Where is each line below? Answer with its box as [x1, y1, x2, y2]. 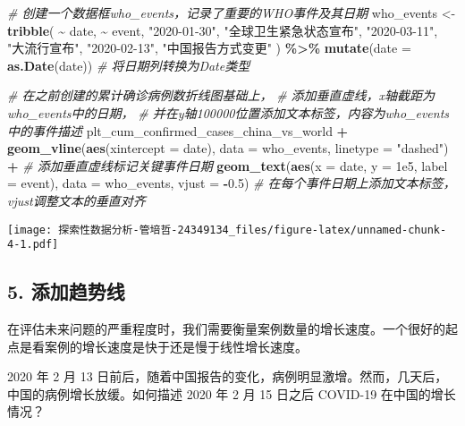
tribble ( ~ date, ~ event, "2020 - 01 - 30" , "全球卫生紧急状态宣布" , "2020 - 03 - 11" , [7, 21, 438, 39]
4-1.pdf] [7, 238, 59, 251]
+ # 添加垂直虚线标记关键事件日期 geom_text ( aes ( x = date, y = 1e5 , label [7, 156, 448, 175]
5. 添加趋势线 [7, 277, 125, 305]
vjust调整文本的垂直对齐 [7, 191, 146, 209]
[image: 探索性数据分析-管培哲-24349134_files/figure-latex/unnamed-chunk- [7, 223, 447, 236]
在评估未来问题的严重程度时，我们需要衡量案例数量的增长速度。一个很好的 [7, 319, 445, 338]
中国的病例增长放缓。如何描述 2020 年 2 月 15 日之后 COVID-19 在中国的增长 [7, 384, 456, 403]
